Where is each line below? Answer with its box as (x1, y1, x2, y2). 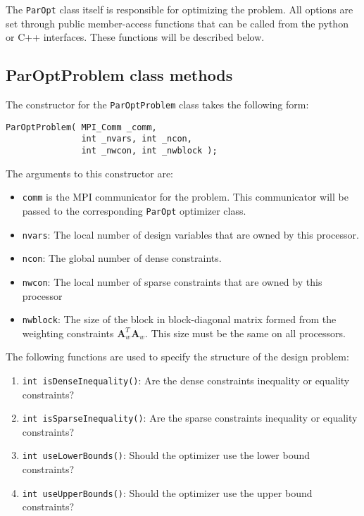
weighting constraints (22, 325, 114, 340)
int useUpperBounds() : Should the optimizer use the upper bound (22, 485, 313, 500)
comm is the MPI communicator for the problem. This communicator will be (22, 189, 349, 204)
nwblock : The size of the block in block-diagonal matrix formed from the (22, 312, 337, 327)
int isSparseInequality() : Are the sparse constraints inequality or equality (22, 410, 358, 425)
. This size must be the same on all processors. (145, 325, 346, 340)
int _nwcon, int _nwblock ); (81, 146, 218, 156)
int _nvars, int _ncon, (81, 134, 192, 144)
